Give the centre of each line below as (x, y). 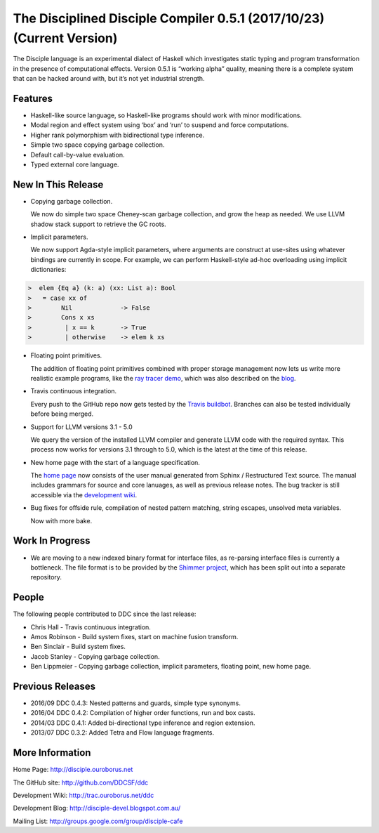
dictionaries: (48, 270)
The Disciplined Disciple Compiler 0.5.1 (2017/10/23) (169, 18)
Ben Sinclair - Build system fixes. (78, 647)
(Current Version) (65, 38)
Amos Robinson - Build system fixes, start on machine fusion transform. (134, 637)
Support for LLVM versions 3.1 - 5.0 (81, 427)
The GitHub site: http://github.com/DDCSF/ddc (81, 782)
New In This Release (58, 184)
